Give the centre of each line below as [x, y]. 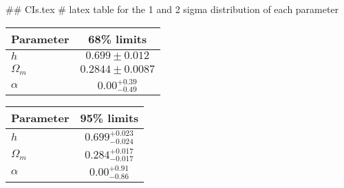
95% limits [109, 118]
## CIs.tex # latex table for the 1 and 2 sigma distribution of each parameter [172, 9]
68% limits [118, 38]
